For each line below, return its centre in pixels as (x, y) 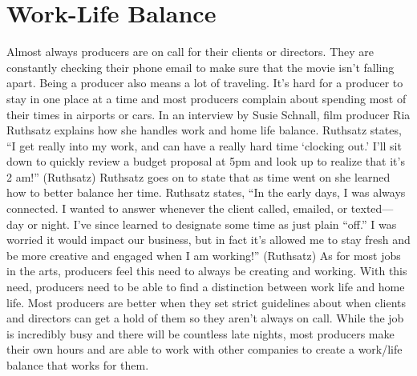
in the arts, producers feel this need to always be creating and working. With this (207, 271)
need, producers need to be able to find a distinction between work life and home (206, 287)
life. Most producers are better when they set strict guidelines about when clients (206, 302)
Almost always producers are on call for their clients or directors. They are (190, 52)
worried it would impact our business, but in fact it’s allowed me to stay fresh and (208, 240)
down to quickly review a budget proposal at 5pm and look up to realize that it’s (206, 161)
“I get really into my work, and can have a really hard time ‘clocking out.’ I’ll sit (204, 145)
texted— (372, 208)
